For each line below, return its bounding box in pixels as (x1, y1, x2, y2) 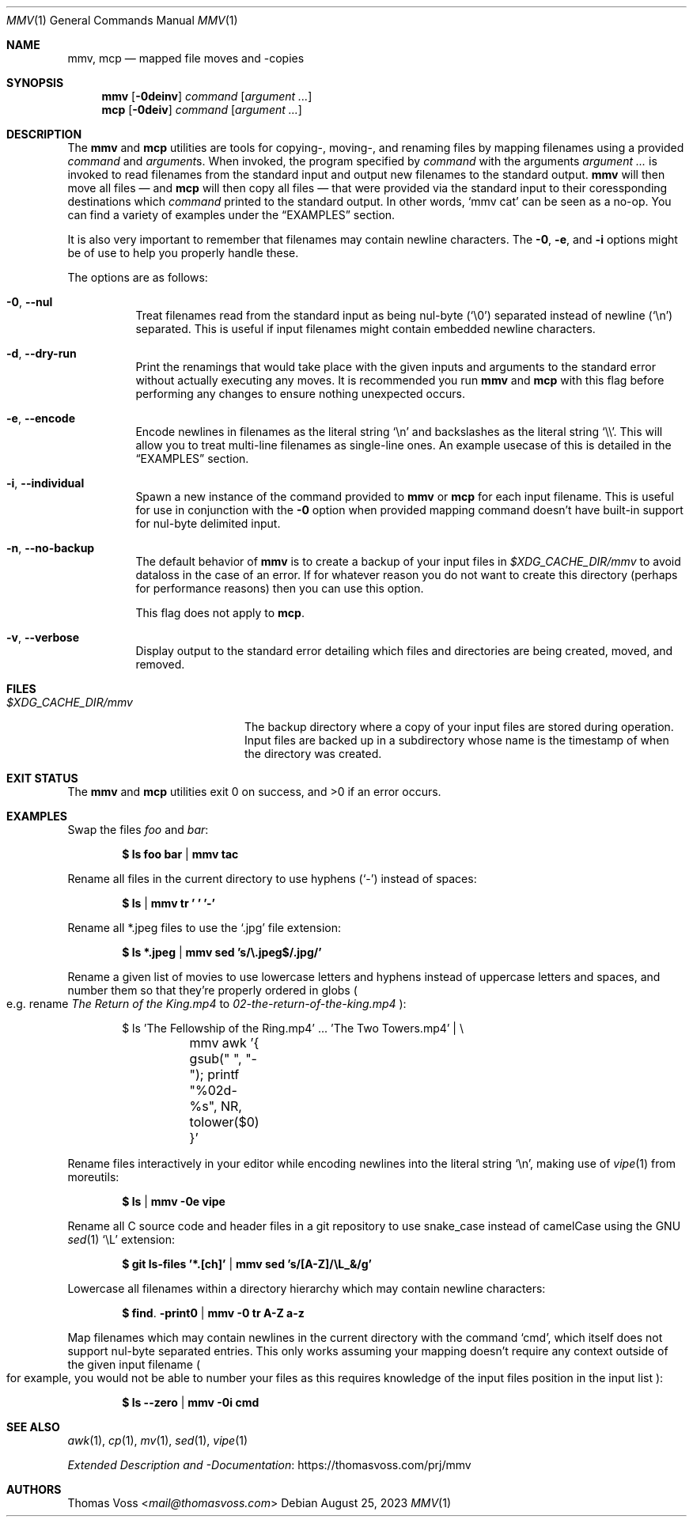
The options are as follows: (67, 271, 208, 284)
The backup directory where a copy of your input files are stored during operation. (244, 720, 674, 733)
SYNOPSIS (6, 76, 64, 89)
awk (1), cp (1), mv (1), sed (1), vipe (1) (67, 1434, 248, 1447)
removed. (135, 657, 185, 671)
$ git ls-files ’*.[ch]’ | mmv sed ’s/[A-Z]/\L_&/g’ (122, 1257, 372, 1271)
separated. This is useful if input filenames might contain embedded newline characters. (135, 322, 596, 335)
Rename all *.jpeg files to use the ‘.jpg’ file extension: (67, 921, 341, 934)
